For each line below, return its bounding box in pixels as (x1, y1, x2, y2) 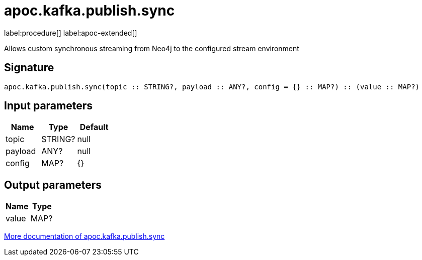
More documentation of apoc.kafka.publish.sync (4, 232, 165, 241)
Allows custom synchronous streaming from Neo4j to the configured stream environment (4, 44, 299, 53)
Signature (4, 61, 54, 74)
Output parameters (4, 178, 102, 191)
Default (79, 122, 109, 133)
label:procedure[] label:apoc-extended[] (4, 28, 137, 37)
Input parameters (4, 99, 93, 112)
